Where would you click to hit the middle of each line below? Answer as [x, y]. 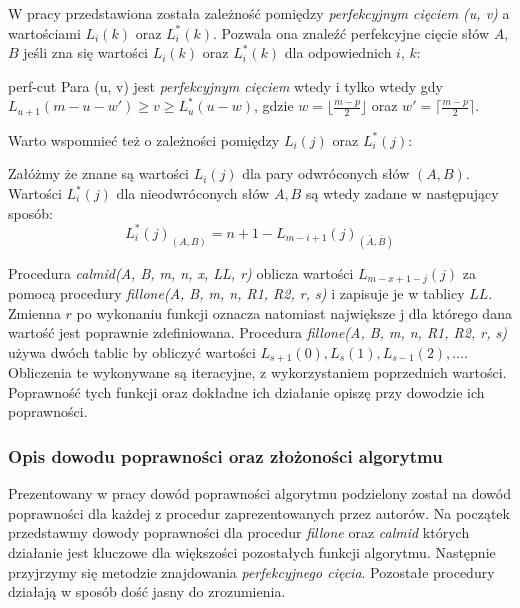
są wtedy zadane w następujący [402, 193]
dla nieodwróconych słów [193, 193]
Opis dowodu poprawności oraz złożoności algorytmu [225, 455]
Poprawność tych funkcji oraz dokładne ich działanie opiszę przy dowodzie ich [246, 391]
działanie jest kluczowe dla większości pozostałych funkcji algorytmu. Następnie [252, 552]
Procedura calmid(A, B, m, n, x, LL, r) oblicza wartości [181, 272]
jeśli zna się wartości [85, 52]
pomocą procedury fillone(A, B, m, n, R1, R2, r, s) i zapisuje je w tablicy [236, 293]
